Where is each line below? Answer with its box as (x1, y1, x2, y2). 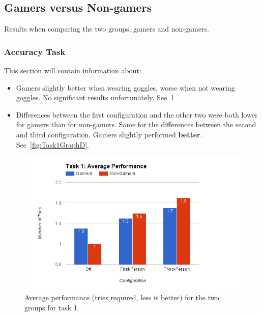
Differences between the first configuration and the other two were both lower (16, 109, 258, 120)
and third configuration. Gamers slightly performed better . (16, 129, 202, 139)
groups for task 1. (24, 302, 79, 312)
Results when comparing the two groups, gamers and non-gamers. (4, 23, 209, 34)
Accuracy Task (4, 45, 66, 58)
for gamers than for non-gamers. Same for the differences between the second (16, 119, 256, 130)
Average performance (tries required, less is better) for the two (24, 292, 219, 302)
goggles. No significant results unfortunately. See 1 (16, 92, 174, 103)
